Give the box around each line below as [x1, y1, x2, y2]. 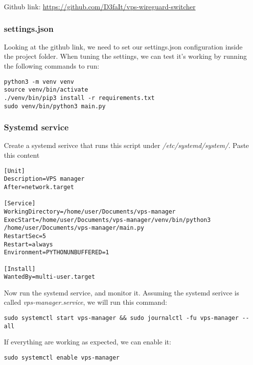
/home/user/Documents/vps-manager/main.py [4, 224, 144, 232]
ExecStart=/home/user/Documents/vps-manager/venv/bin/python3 [4, 216, 211, 223]
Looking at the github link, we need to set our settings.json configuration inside [4, 41, 243, 51]
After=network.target [4, 183, 74, 191]
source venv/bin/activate [4, 86, 88, 94]
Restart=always [4, 241, 53, 248]
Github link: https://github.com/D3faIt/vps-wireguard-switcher [4, 1, 196, 11]
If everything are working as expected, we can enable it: [4, 337, 171, 347]
